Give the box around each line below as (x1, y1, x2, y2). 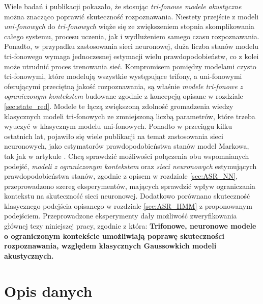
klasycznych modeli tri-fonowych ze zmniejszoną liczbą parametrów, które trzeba (4, 110, 255, 121)
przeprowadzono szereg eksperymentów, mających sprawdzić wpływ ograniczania (4, 180, 255, 191)
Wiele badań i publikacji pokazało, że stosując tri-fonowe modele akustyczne (4, 1, 242, 11)
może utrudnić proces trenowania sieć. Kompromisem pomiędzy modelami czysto (4, 61, 256, 71)
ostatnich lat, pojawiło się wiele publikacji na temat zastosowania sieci (4, 130, 223, 141)
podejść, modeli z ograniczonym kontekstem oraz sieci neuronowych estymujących (4, 160, 257, 171)
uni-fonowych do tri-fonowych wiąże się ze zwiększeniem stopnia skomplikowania (4, 21, 254, 32)
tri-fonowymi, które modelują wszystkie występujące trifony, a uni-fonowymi (4, 71, 242, 81)
